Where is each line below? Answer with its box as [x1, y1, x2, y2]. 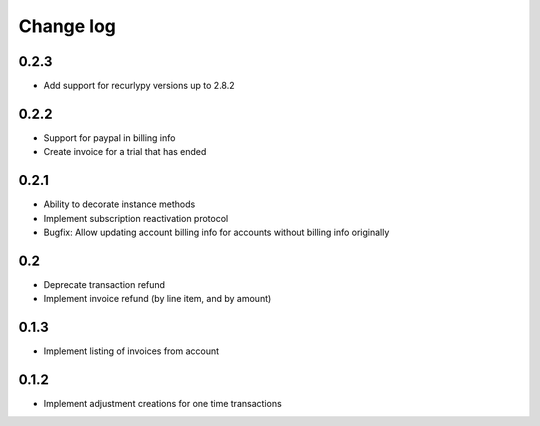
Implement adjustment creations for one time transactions [43, 398, 282, 410]
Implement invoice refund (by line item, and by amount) [43, 293, 272, 305]
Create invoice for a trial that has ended [43, 146, 207, 158]
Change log [18, 15, 117, 37]
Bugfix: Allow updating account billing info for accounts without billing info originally [43, 226, 390, 239]
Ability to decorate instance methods [43, 198, 196, 210]
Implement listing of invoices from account [43, 345, 220, 357]
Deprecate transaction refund [43, 278, 165, 290]
